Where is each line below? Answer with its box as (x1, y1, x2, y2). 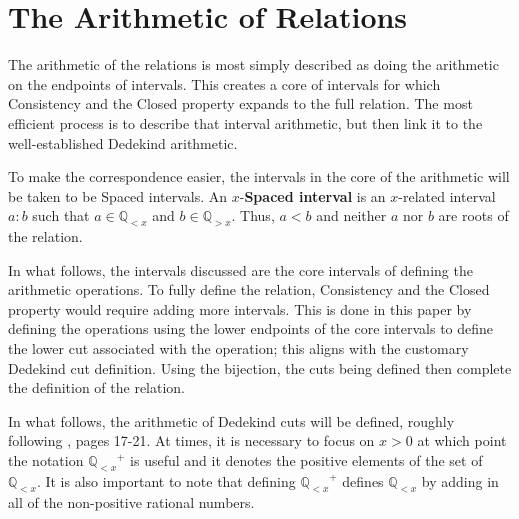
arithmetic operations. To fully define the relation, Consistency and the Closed (8, 279, 490, 300)
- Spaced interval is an (239, 185, 386, 206)
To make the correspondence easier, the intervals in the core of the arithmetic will (8, 166, 510, 187)
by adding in (421, 470, 499, 491)
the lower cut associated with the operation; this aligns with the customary (8, 338, 469, 359)
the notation (8, 450, 84, 471)
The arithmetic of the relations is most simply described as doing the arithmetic (8, 54, 499, 75)
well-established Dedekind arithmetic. (8, 132, 238, 153)
